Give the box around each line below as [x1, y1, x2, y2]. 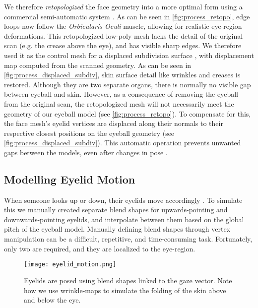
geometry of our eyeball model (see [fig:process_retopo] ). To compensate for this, [4, 108, 251, 119]
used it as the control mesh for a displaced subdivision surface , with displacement [4, 50, 254, 60]
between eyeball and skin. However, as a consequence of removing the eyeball [4, 89, 238, 99]
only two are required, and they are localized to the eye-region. [4, 243, 195, 253]
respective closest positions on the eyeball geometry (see [4, 127, 175, 138]
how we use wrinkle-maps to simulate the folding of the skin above [24, 285, 226, 295]
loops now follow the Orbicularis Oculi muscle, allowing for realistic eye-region [4, 21, 242, 31]
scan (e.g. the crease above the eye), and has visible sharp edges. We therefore [4, 40, 242, 51]
